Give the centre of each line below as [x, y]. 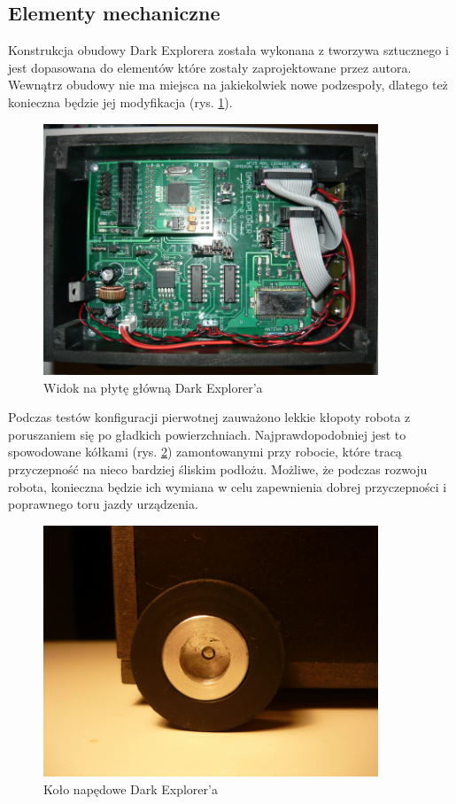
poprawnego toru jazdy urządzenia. [103, 504]
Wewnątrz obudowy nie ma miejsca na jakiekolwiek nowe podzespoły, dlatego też [228, 85]
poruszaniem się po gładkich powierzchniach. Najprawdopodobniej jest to [207, 434]
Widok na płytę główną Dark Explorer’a [153, 387]
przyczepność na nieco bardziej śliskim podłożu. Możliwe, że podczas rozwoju [218, 469]
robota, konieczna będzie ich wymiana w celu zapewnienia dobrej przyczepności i [228, 486]
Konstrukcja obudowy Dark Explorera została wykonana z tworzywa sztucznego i [228, 50]
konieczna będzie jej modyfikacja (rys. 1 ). [120, 101]
